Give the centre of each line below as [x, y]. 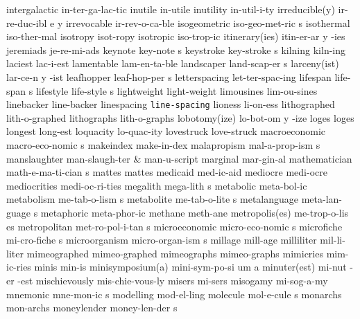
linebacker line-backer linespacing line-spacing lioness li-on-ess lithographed [171, 104]
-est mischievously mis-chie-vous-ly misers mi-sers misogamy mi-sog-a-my [173, 280]
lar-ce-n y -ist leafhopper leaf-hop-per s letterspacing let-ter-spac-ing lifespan [169, 76]
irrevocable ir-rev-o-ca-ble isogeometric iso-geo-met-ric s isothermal [208, 22]
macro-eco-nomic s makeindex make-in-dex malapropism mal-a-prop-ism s [163, 145]
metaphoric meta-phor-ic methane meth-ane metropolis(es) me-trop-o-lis [195, 212]
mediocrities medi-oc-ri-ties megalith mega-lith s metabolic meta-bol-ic [157, 185]
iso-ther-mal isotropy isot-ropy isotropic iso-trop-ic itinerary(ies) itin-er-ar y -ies [176, 36]
